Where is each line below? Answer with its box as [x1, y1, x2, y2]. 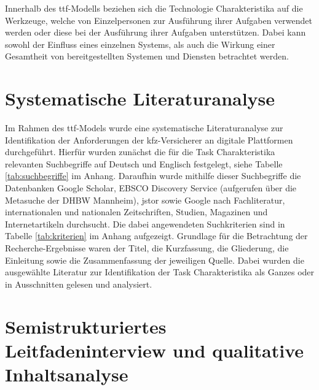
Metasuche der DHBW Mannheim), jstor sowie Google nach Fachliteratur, [5, 193, 285, 206]
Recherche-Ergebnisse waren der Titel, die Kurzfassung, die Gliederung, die [5, 242, 289, 254]
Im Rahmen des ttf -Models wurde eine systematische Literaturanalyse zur [5, 121, 283, 134]
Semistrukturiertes [5, 313, 167, 338]
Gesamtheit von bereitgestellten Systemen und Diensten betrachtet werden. [5, 50, 289, 63]
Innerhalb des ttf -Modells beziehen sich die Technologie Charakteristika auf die [5, 2, 303, 14]
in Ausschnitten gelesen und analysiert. [5, 277, 152, 290]
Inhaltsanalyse [5, 361, 128, 386]
